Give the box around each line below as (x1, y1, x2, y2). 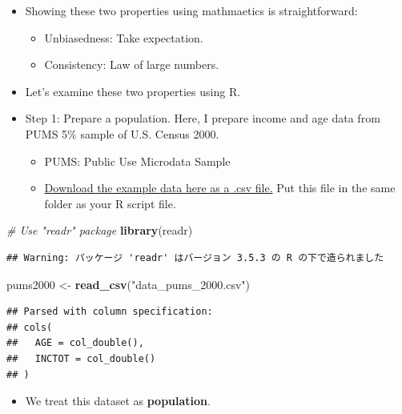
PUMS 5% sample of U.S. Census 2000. (25, 125, 219, 142)
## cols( (6, 321, 53, 333)
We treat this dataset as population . (25, 392, 211, 409)
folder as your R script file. (44, 195, 176, 211)
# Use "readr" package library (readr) (6, 222, 193, 239)
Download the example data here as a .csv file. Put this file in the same (44, 179, 396, 196)
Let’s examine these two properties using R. (25, 82, 241, 99)
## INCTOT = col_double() (6, 352, 156, 364)
